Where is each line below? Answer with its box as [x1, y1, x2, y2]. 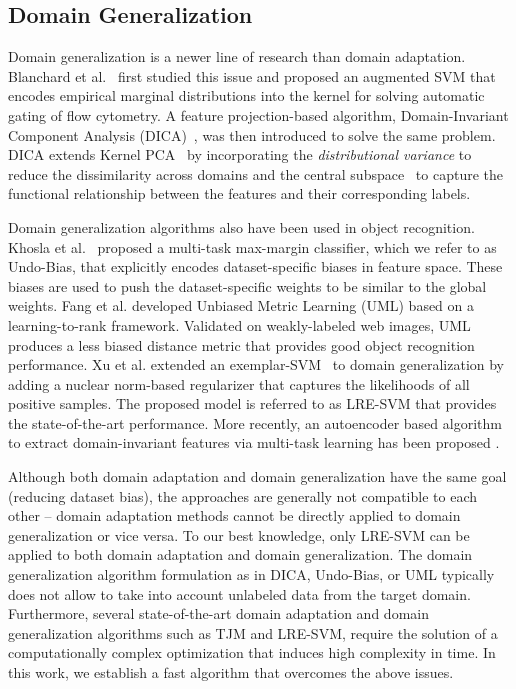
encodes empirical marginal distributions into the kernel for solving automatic [8, 85, 485, 106]
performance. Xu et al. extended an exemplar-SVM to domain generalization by [8, 354, 505, 375]
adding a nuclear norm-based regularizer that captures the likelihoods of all [8, 373, 470, 394]
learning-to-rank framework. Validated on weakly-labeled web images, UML [8, 314, 471, 335]
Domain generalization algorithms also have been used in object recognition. [8, 216, 475, 237]
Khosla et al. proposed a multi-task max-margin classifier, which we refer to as [8, 236, 497, 257]
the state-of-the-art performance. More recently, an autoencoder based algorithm [8, 412, 502, 433]
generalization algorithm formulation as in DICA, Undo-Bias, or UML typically [8, 564, 495, 585]
